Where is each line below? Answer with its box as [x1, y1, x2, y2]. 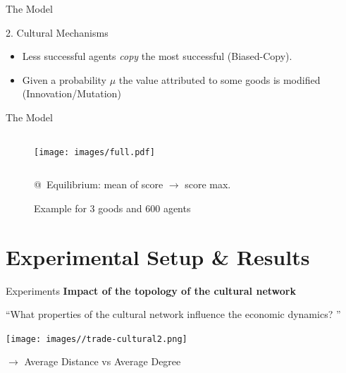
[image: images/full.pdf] [34, 147, 155, 157]
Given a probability [22, 72, 106, 87]
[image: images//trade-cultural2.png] [6, 334, 187, 344]
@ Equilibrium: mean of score [34, 177, 163, 192]
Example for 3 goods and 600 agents [34, 200, 191, 215]
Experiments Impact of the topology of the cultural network [6, 283, 296, 298]
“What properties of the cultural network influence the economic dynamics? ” [6, 307, 341, 322]
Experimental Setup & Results [6, 242, 310, 271]
